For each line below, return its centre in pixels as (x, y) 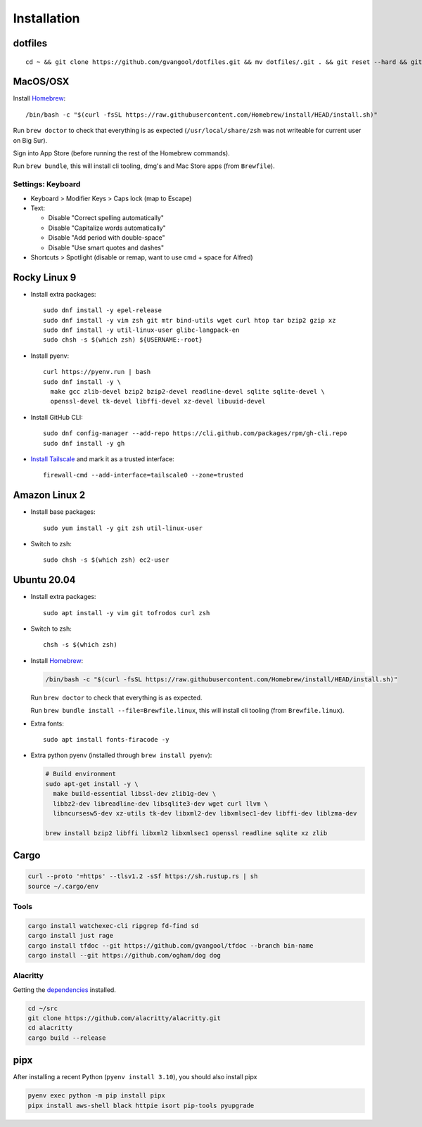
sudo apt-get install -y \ (92, 784)
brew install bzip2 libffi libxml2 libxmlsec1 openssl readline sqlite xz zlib (186, 833)
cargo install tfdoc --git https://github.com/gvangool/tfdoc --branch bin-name (171, 945)
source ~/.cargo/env (63, 886)
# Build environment (81, 774)
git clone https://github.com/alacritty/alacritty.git (124, 1018)
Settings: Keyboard (47, 184)
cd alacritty (50, 1028)
